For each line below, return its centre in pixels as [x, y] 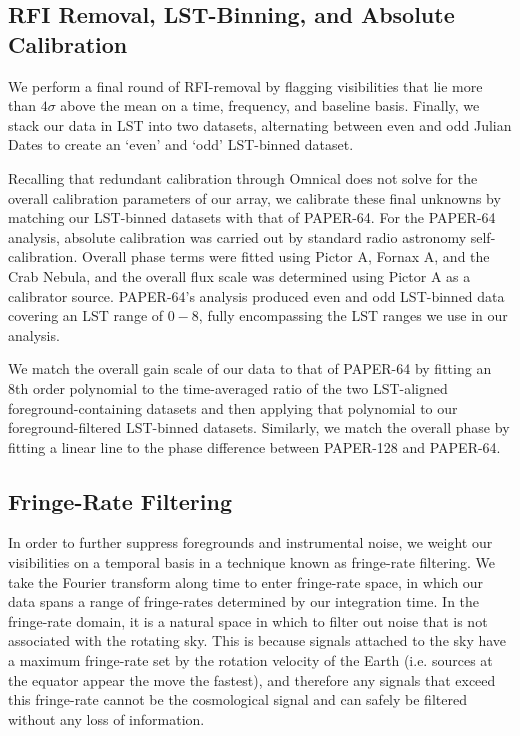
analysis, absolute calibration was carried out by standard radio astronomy [237, 236]
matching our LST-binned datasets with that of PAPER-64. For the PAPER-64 [252, 217]
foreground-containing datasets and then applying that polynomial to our [233, 407]
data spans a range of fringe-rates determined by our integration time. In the [244, 601]
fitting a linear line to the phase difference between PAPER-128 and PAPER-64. [254, 446]
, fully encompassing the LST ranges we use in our [353, 315]
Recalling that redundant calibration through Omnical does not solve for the [243, 177]
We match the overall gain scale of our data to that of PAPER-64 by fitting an [250, 368]
